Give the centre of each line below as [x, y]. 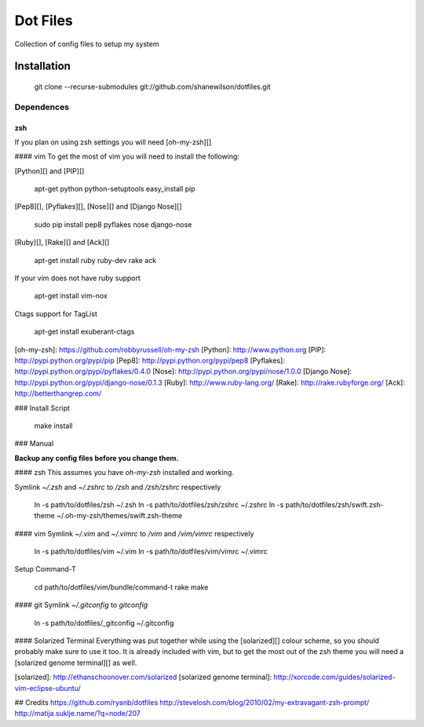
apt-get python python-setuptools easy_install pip [115, 189]
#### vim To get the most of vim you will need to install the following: [127, 156]
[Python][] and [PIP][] [49, 171]
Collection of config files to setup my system [87, 44]
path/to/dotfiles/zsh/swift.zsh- [334, 504]
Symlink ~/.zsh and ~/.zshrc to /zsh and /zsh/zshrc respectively [118, 487]
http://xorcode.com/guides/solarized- [334, 677]
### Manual [34, 444]
